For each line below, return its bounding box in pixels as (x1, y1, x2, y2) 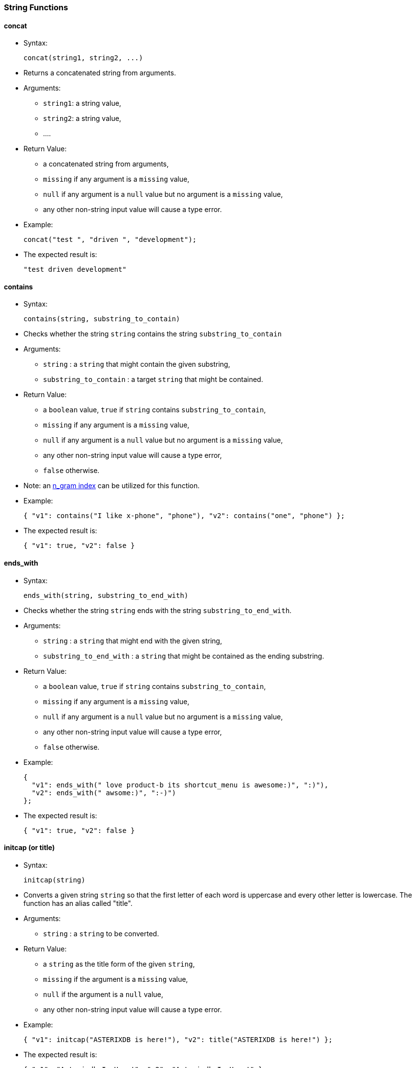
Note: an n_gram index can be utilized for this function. (23, 481, 200, 490)
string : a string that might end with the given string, (43, 636, 222, 645)
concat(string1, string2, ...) (23, 54, 143, 62)
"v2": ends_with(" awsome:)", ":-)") (31, 788, 176, 797)
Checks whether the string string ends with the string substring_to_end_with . (23, 606, 292, 615)
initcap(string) (23, 876, 86, 884)
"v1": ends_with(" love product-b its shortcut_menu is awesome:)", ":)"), (31, 781, 328, 789)
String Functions (4, 2, 68, 12)
